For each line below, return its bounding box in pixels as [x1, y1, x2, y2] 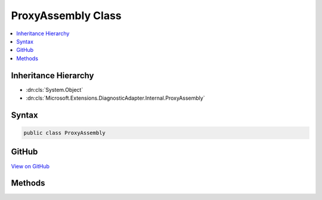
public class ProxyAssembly [23, 130, 106, 137]
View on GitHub [11, 162, 50, 170]
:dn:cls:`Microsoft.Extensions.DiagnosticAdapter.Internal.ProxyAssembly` [26, 94, 205, 101]
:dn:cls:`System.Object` [26, 86, 83, 93]
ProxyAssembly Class [11, 9, 122, 22]
